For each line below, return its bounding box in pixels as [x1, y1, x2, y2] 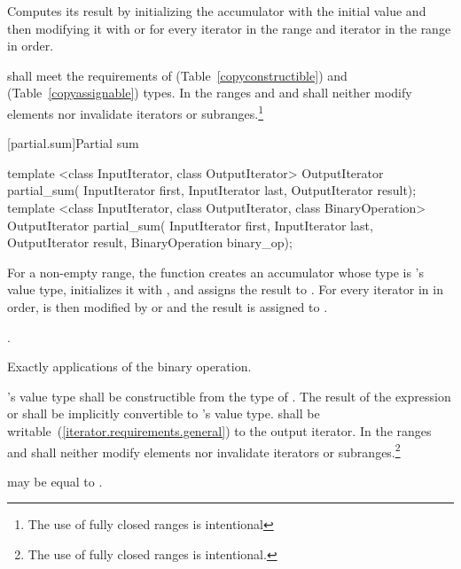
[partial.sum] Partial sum [7, 134, 139, 152]
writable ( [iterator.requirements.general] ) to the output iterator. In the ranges [7, 421, 432, 440]
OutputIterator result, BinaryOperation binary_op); [7, 233, 293, 252]
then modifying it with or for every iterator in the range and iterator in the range [7, 19, 451, 37]
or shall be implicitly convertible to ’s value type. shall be [7, 404, 320, 423]
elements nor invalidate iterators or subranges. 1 [7, 101, 264, 122]
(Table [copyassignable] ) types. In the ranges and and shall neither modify [7, 83, 412, 102]
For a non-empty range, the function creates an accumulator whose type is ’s [7, 262, 425, 281]
